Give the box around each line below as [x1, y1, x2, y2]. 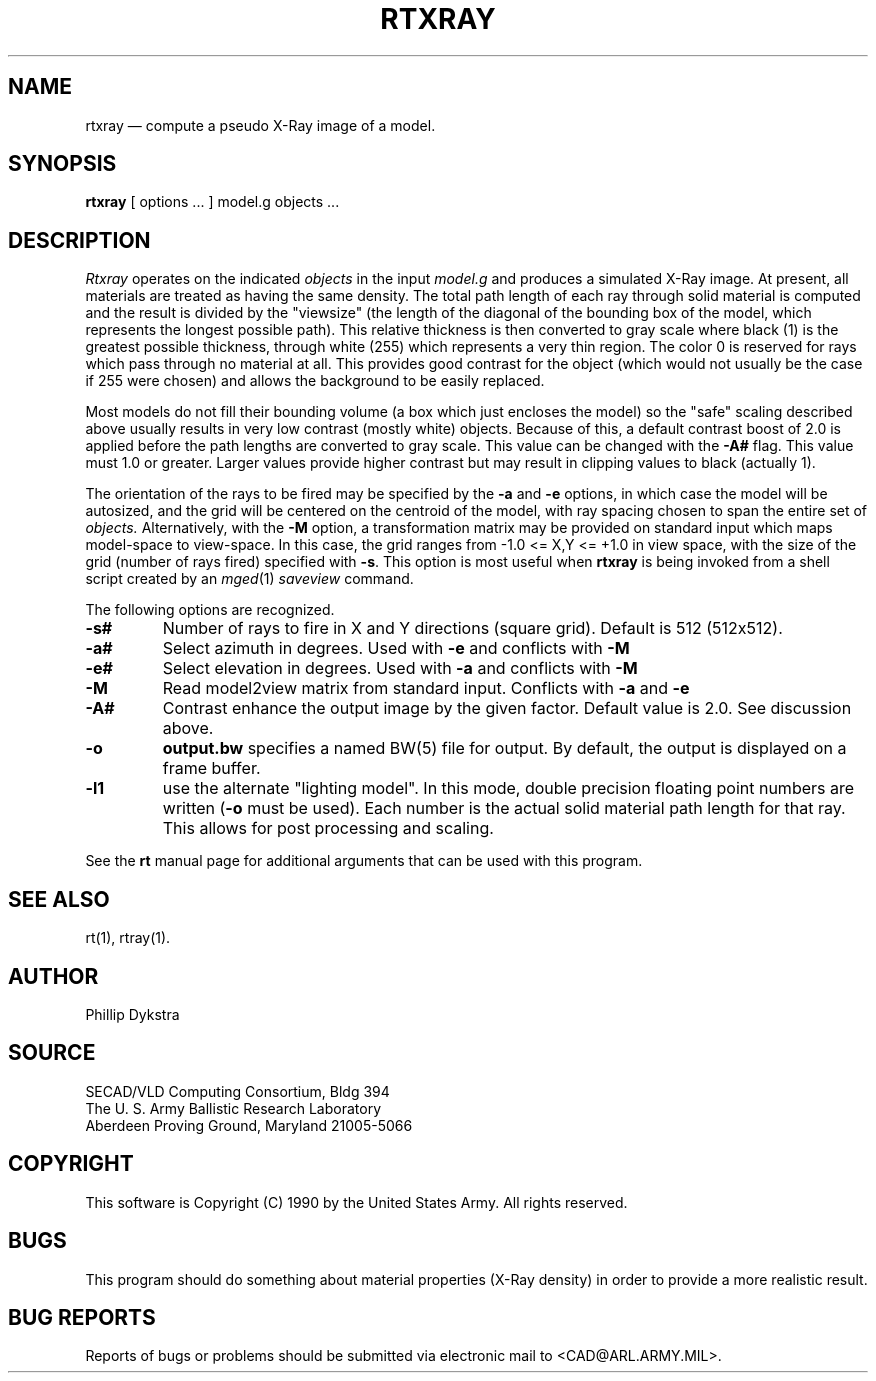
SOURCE [8, 1040, 96, 1066]
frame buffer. [162, 758, 261, 779]
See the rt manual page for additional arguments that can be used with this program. [85, 852, 643, 870]
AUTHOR [8, 963, 99, 989]
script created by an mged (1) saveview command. [85, 570, 414, 588]
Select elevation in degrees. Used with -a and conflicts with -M [162, 658, 638, 679]
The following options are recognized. [85, 601, 335, 619]
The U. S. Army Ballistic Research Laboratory [85, 1099, 382, 1117]
